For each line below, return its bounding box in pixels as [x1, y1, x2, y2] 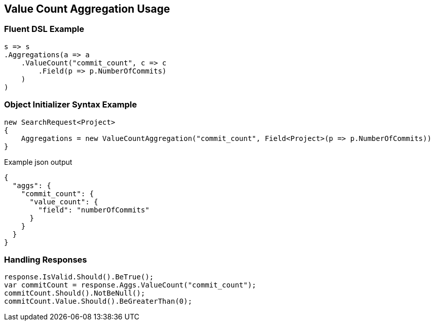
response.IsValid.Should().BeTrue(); [4, 273, 154, 281]
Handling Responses [4, 254, 87, 265]
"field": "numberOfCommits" [38, 205, 150, 214]
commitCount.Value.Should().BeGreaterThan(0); [4, 297, 192, 306]
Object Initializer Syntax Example [4, 99, 137, 110]
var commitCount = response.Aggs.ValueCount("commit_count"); [4, 281, 257, 290]
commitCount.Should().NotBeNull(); [4, 289, 146, 298]
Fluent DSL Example [4, 24, 84, 34]
